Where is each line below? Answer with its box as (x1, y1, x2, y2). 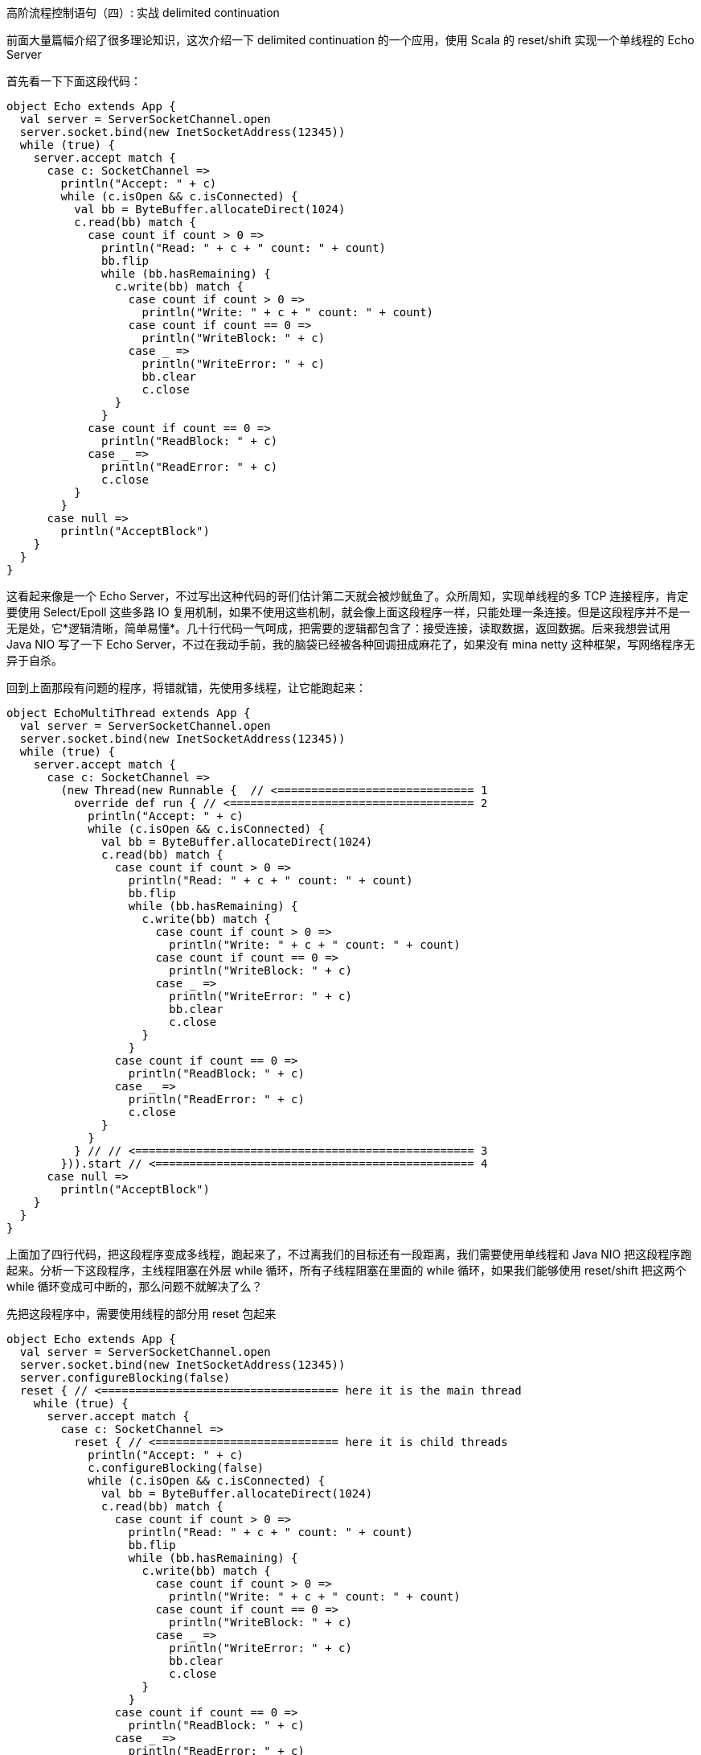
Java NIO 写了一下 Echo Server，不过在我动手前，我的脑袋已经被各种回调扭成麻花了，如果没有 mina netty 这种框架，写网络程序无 (6, 637, 695, 651)
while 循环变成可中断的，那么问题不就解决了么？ (6, 1279, 263, 1293)
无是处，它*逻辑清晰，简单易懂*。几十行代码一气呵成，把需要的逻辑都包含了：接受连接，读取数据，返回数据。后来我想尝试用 (6, 621, 671, 635)
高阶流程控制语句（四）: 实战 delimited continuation (6, 6, 280, 19)
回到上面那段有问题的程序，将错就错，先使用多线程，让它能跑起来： (6, 681, 367, 694)
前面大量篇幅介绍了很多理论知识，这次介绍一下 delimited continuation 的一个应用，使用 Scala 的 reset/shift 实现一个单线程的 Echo (6, 33, 695, 47)
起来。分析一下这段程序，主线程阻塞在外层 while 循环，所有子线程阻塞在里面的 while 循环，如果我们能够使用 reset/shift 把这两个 (6, 1263, 687, 1277)
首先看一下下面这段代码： (6, 74, 141, 88)
